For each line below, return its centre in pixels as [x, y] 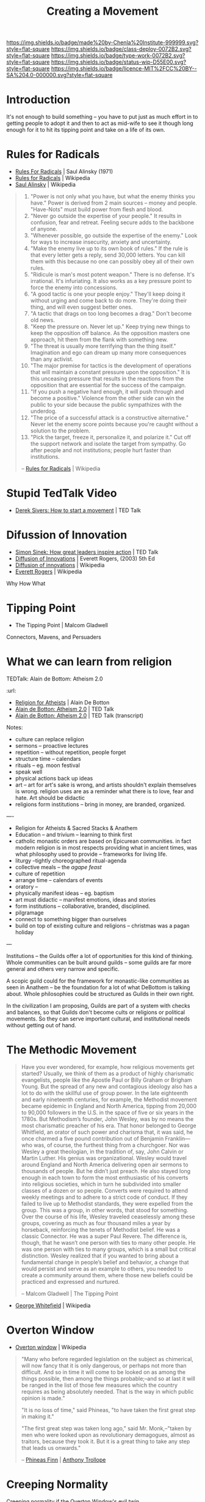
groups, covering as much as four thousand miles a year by [96, 1223]
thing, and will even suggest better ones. [81, 307]
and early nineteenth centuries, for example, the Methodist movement [109, 1099]
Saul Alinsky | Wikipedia [45, 184]
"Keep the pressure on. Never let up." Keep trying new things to [110, 326]
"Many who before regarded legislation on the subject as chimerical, [107, 1359]
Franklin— [178, 1138]
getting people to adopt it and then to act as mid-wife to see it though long [100, 123]
